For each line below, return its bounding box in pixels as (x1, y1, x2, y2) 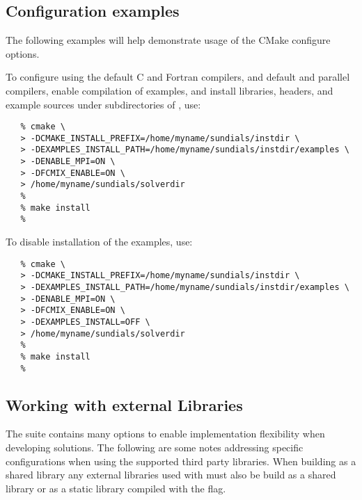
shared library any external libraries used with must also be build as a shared (6, 467, 336, 482)
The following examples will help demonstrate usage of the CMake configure (6, 33, 331, 47)
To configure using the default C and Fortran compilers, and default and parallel (6, 70, 350, 84)
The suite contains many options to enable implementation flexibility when (6, 426, 325, 441)
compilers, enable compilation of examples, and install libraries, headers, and (6, 83, 333, 97)
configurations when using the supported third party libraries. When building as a (6, 453, 356, 468)
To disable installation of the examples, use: (6, 234, 193, 249)
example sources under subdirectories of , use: (6, 97, 201, 111)
